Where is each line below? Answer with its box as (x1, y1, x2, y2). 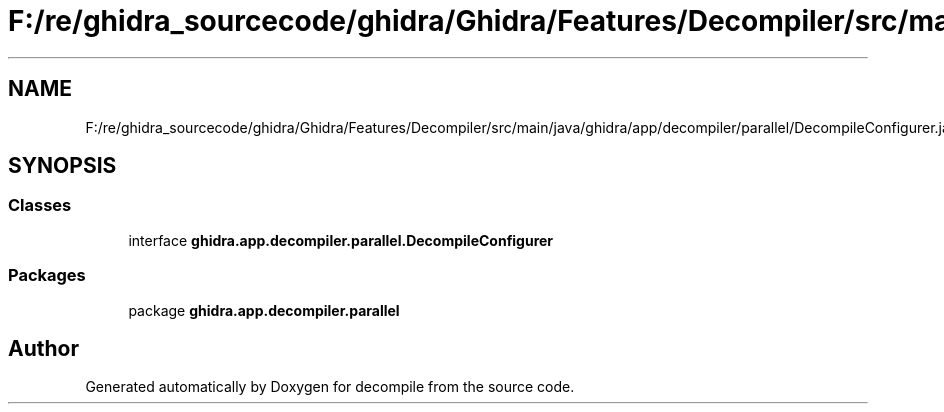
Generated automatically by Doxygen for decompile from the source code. (85, 378, 575, 396)
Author (8, 335, 79, 361)
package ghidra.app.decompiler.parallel (128, 301, 400, 319)
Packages (8, 265, 86, 286)
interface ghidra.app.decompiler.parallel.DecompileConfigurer (128, 231, 554, 249)
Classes (8, 195, 72, 216)
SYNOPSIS (8, 153, 117, 179)
